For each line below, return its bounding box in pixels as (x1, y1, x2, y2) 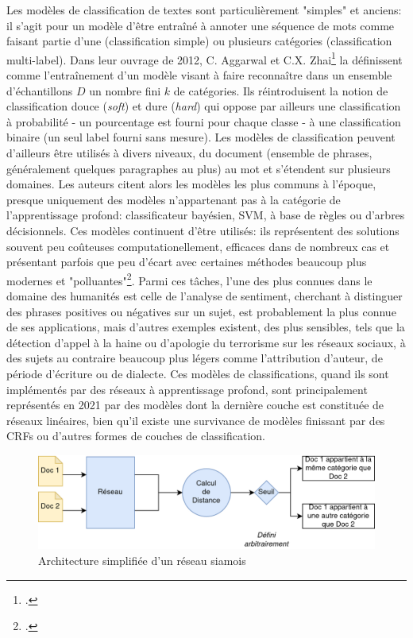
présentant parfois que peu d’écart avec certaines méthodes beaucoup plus (6, 253, 367, 270)
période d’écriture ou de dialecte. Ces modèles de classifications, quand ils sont (6, 365, 389, 381)
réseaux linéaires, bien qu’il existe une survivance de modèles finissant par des (6, 412, 385, 428)
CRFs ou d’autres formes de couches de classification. (6, 427, 266, 444)
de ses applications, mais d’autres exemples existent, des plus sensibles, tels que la (6, 319, 405, 335)
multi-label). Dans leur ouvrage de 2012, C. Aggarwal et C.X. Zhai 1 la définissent (6, 48, 403, 68)
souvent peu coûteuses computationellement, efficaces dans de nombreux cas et (6, 238, 390, 254)
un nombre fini (89, 82, 161, 99)
